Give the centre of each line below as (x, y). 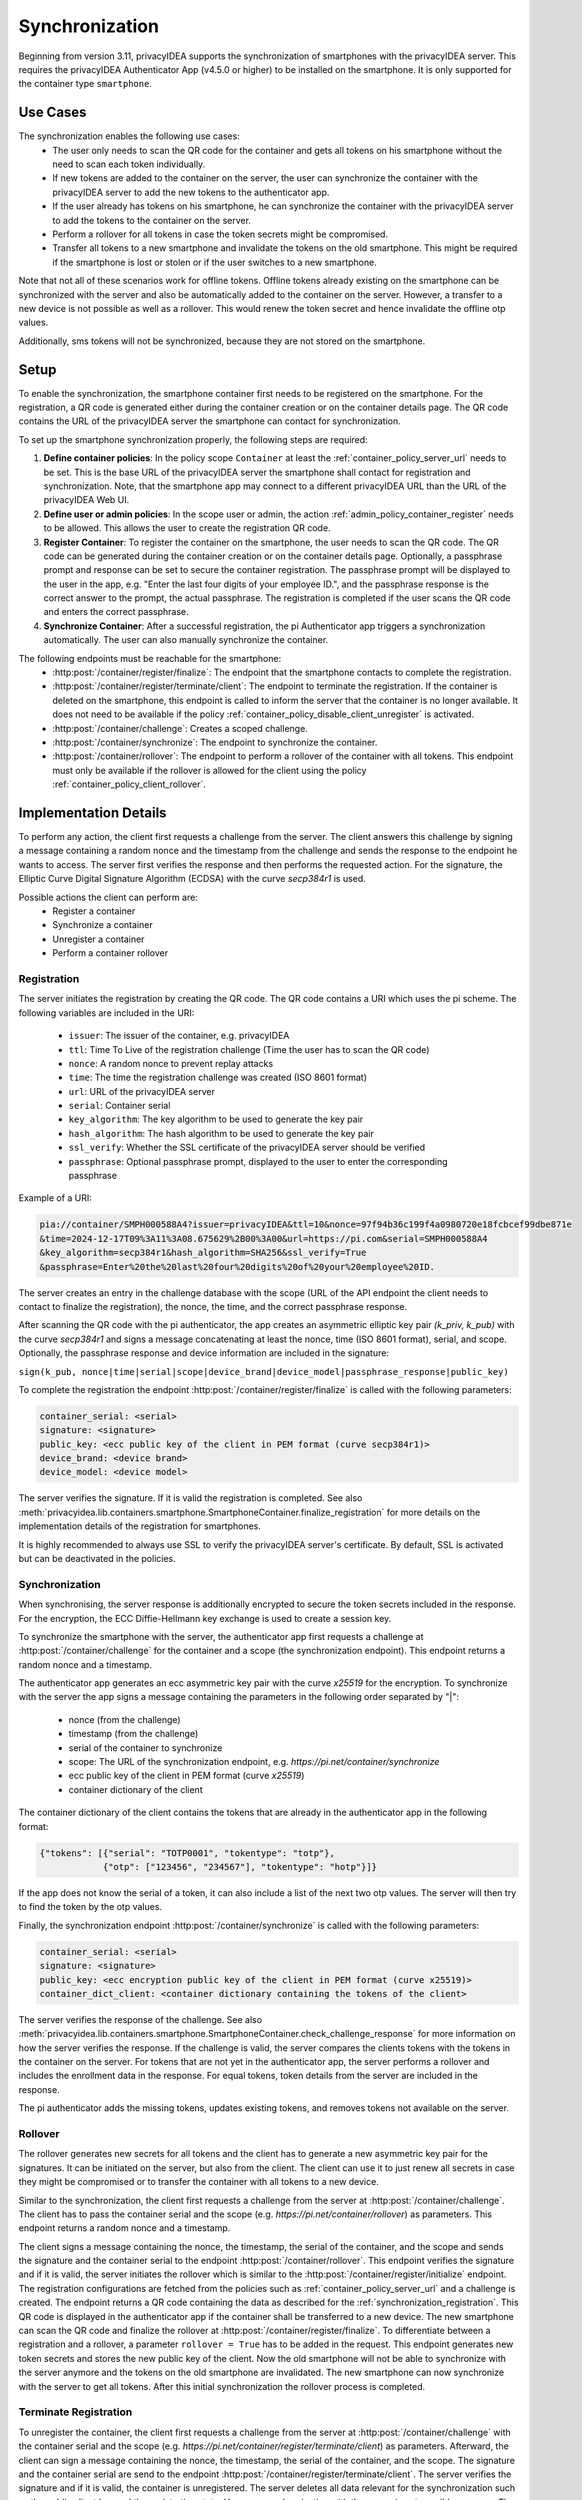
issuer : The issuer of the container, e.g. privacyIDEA (179, 1036)
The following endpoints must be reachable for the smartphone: (150, 658)
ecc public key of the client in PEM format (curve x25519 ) (186, 1776)
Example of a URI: (55, 1198)
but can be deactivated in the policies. (97, 1558)
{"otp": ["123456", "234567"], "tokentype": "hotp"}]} (240, 1866)
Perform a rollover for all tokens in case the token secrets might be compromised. (220, 234)
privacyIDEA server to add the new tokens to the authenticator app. (191, 192)
